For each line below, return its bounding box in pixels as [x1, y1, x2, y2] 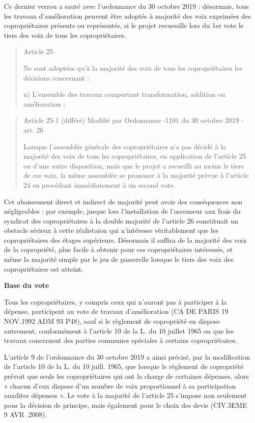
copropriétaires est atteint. [4, 263, 84, 274]
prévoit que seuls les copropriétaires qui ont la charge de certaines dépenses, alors [4, 371, 249, 381]
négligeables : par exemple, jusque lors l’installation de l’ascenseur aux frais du [4, 206, 241, 216]
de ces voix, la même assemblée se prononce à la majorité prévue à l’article [23, 170, 249, 180]
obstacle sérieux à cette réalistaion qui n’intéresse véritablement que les [4, 225, 219, 235]
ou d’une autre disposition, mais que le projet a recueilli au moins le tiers [23, 160, 244, 170]
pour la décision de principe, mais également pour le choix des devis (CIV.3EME [4, 399, 247, 410]
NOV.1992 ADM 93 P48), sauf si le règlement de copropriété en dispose [4, 316, 220, 326]
